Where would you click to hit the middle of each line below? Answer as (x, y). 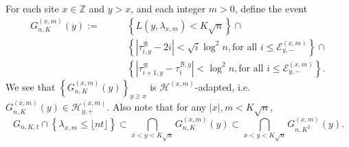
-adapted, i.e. (222, 86)
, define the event (271, 8)
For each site (32, 8)
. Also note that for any (157, 107)
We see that (31, 86)
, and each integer (168, 8)
